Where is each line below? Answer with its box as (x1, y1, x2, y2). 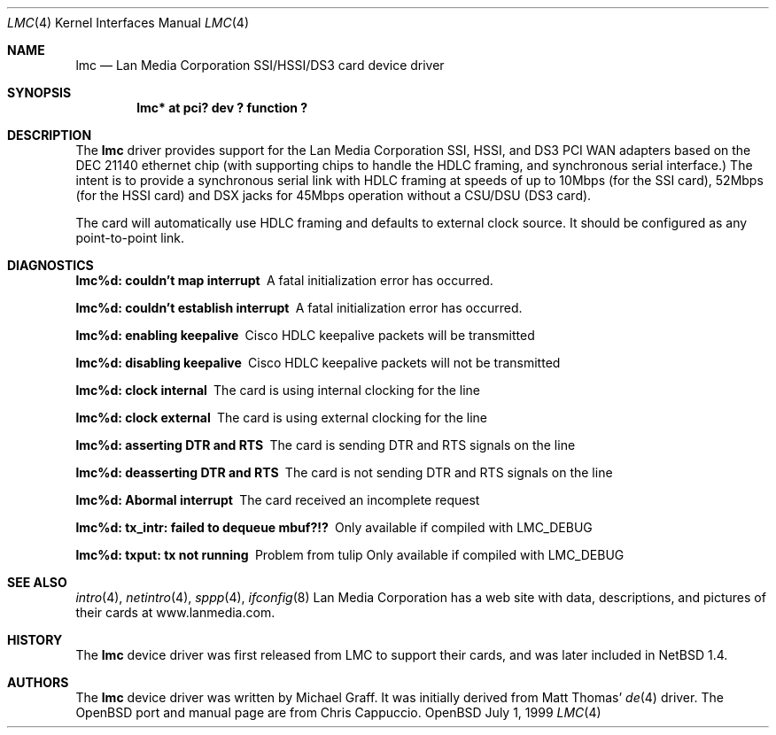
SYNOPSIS (7, 85, 72, 100)
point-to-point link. (75, 230, 184, 245)
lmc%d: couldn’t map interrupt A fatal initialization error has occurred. (75, 273, 493, 288)
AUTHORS (7, 675, 69, 690)
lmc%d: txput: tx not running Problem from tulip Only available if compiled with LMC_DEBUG (75, 547, 625, 562)
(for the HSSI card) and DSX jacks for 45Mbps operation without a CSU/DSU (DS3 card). (75, 188, 592, 203)
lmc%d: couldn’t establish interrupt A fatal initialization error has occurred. (75, 300, 523, 315)
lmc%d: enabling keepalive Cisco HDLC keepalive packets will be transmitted (75, 328, 535, 343)
